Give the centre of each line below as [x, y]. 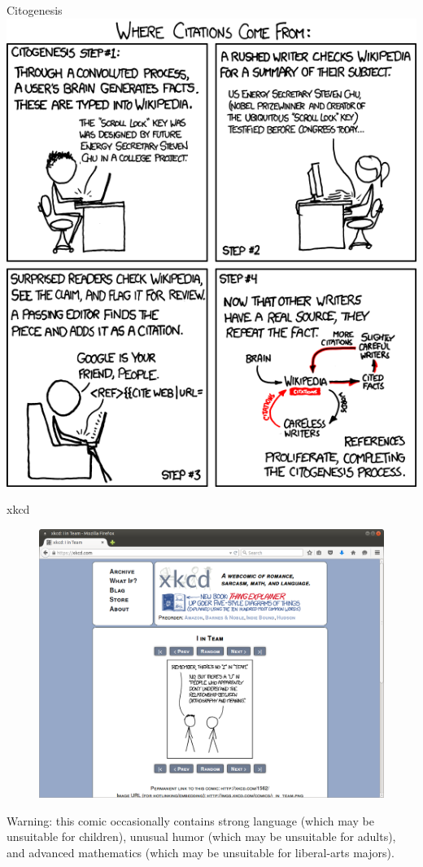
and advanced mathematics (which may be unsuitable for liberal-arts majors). [201, 852]
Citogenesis [35, 10]
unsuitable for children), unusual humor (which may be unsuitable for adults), [201, 836]
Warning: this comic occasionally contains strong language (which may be [190, 820]
